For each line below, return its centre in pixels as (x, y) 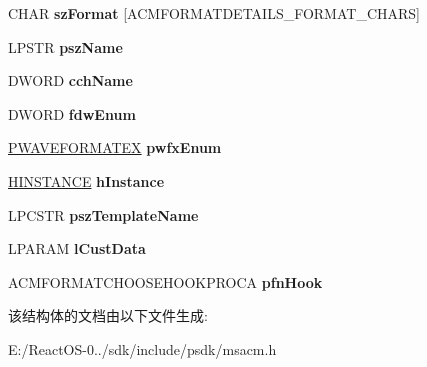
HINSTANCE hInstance (86, 180)
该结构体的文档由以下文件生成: (108, 315)
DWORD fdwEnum (72, 113)
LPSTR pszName (65, 46)
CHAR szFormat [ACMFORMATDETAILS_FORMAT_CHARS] (214, 13)
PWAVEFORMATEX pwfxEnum (115, 147)
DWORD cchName (70, 80)
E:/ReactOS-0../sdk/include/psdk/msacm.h (142, 348)
